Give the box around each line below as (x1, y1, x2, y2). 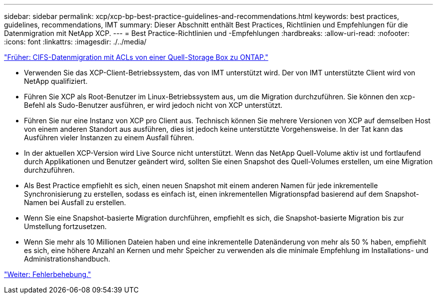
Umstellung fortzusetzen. (24, 222, 107, 231)
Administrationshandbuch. (24, 255, 110, 263)
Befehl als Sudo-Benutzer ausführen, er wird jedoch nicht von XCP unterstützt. (24, 101, 283, 109)
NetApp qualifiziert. (24, 77, 88, 85)
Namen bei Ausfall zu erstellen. (24, 198, 126, 207)
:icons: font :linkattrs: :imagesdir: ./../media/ (4, 37, 147, 46)
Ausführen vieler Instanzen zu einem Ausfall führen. (24, 133, 195, 142)
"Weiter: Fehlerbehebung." (4, 270, 91, 279)
